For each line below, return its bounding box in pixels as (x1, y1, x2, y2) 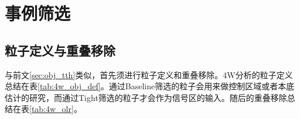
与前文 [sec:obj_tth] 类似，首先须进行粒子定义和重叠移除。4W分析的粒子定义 (5, 68, 293, 80)
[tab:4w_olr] (29, 103, 74, 115)
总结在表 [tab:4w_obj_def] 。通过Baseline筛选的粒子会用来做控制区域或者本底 (5, 80, 295, 92)
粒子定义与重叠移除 (5, 41, 115, 59)
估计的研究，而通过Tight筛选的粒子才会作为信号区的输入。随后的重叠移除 (5, 91, 287, 103)
